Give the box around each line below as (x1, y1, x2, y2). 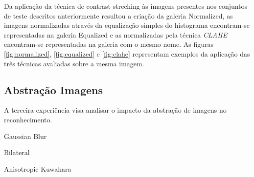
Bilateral (4, 147, 30, 157)
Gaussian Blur (4, 131, 47, 141)
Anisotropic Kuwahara (4, 163, 71, 174)
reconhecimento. (4, 114, 52, 124)
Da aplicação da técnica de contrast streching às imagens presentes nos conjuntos (4, 1, 248, 11)
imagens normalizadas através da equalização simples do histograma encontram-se (4, 20, 250, 30)
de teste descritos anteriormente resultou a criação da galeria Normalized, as (4, 10, 233, 20)
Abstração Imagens (4, 82, 103, 97)
